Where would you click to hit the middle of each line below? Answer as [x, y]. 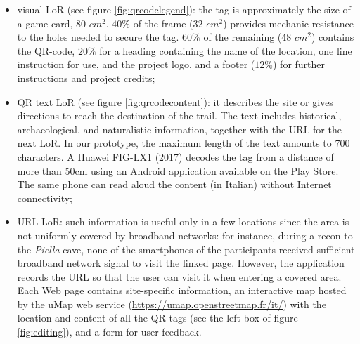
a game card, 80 [52, 23]
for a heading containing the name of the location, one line [226, 50]
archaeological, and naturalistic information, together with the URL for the [179, 129]
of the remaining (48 [247, 37]
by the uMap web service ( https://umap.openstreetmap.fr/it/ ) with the [172, 304]
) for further [299, 64]
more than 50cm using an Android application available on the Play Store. [178, 170]
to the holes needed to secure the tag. [98, 37]
